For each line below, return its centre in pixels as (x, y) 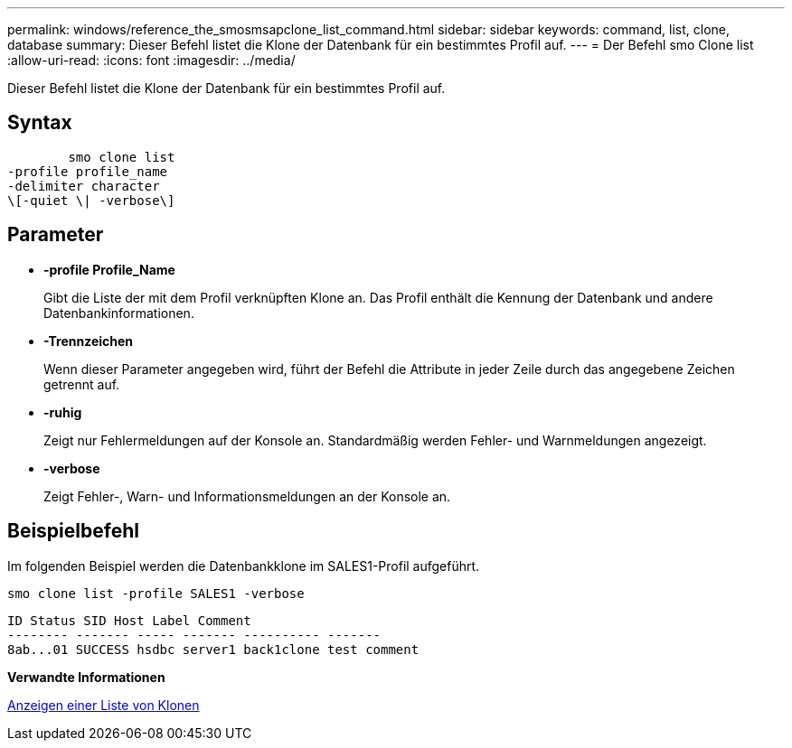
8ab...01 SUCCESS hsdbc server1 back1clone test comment (213, 649)
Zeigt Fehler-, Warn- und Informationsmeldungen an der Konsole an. (247, 496)
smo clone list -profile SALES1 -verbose (156, 593)
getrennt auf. (82, 384)
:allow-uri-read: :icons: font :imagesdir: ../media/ (151, 60)
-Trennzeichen (89, 341)
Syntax (40, 123)
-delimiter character (84, 186)
